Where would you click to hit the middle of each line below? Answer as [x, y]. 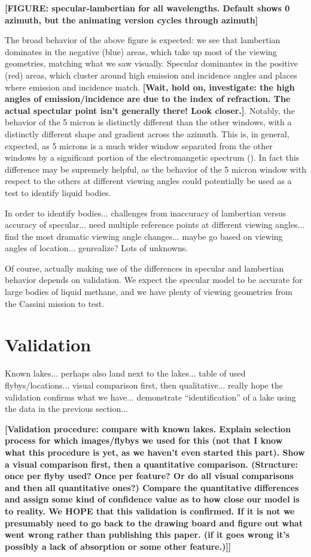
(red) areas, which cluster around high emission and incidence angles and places [151, 75]
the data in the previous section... [66, 409]
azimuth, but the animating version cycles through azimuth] [132, 19]
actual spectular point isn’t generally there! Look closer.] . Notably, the [150, 110]
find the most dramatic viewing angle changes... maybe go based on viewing [144, 236]
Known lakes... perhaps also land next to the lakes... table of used [125, 373]
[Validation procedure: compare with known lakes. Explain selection [148, 428]
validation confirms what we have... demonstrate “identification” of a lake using [150, 397]
